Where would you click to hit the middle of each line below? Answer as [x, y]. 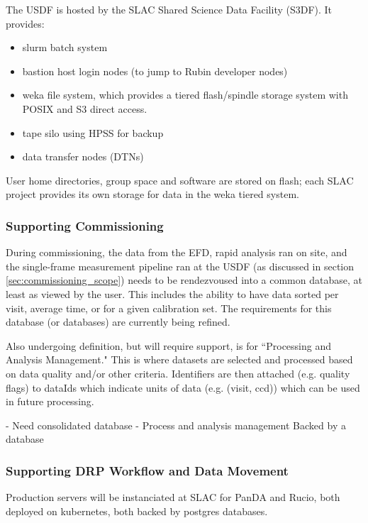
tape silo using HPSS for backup [93, 132]
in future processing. [50, 401]
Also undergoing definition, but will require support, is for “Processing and [169, 345]
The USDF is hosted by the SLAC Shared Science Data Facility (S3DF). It [169, 9]
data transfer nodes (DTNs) [83, 156]
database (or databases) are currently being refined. [118, 322]
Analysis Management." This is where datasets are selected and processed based [179, 359]
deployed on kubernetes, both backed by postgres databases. [137, 511]
